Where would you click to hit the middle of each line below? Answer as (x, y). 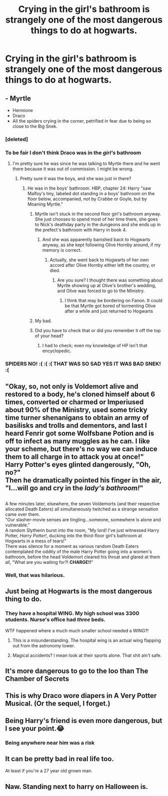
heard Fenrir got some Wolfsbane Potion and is (80, 433)
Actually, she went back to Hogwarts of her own (99, 260)
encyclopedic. (57, 351)
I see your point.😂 (35, 728)
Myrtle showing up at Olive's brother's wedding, (107, 286)
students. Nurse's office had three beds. (55, 620)
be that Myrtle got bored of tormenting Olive (110, 306)
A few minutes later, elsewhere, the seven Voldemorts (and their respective (82, 503)
